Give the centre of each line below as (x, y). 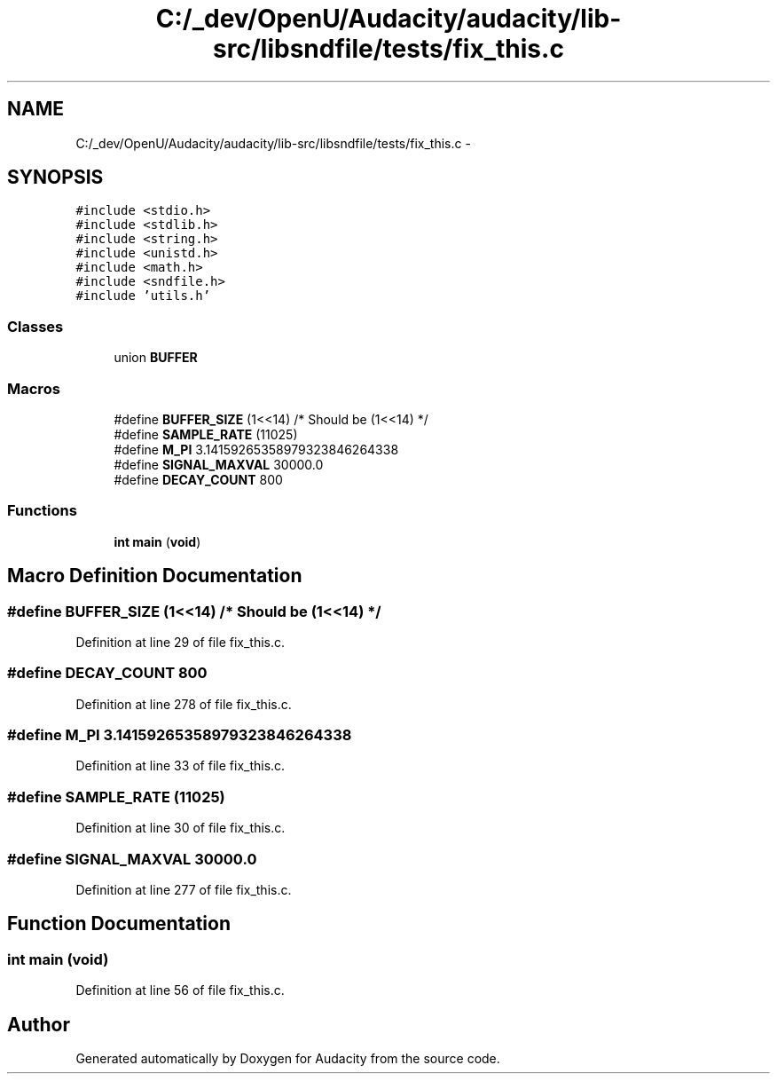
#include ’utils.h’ (143, 296)
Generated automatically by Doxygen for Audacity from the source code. (288, 1058)
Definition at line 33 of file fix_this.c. (181, 766)
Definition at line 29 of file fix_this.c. (181, 642)
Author (39, 1024)
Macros (34, 388)
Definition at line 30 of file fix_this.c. (181, 828)
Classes (35, 326)
